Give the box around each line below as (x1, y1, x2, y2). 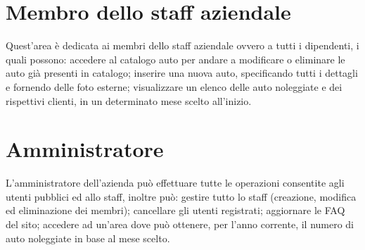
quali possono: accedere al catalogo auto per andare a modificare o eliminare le (6, 51, 345, 66)
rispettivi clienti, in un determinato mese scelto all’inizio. (6, 93, 252, 108)
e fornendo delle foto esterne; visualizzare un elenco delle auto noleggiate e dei (6, 79, 342, 94)
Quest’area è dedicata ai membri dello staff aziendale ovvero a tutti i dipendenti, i (6, 38, 359, 53)
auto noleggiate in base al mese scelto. (6, 230, 170, 245)
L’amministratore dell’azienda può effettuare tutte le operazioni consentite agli (6, 175, 345, 190)
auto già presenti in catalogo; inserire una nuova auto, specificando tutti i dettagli (6, 65, 358, 80)
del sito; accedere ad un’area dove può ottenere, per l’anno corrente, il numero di (6, 217, 354, 231)
